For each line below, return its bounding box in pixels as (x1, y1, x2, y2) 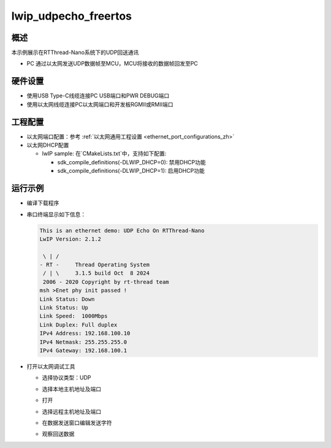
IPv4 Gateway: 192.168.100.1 (39, 347, 127, 354)
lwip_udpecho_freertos (11, 9, 132, 23)
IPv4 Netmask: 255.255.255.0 (39, 338, 127, 346)
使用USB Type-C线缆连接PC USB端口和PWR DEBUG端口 (26, 92, 170, 99)
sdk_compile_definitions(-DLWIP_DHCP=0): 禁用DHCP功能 (57, 158, 207, 165)
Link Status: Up (39, 304, 89, 311)
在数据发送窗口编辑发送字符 (42, 419, 112, 426)
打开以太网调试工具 (26, 362, 75, 370)
